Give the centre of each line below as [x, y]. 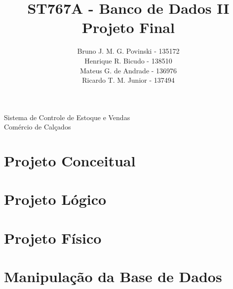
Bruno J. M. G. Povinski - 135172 [128, 51]
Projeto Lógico [55, 199]
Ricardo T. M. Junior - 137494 [128, 80]
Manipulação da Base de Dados [113, 276]
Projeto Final [128, 27]
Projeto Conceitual [70, 161]
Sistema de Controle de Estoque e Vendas [67, 117]
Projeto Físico [53, 238]
